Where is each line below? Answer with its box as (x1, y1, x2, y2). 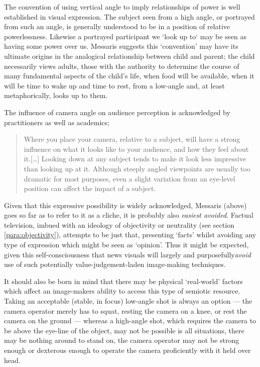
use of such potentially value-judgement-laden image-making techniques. (4, 259, 226, 269)
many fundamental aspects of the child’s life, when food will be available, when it (4, 70, 254, 81)
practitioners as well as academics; (4, 117, 109, 127)
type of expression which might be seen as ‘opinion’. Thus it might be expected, (4, 239, 249, 250)
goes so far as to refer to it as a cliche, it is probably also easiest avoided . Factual (4, 210, 253, 220)
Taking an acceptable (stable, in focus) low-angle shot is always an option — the (4, 296, 252, 306)
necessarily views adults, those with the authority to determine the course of (4, 60, 239, 71)
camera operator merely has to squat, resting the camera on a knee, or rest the (4, 305, 247, 316)
